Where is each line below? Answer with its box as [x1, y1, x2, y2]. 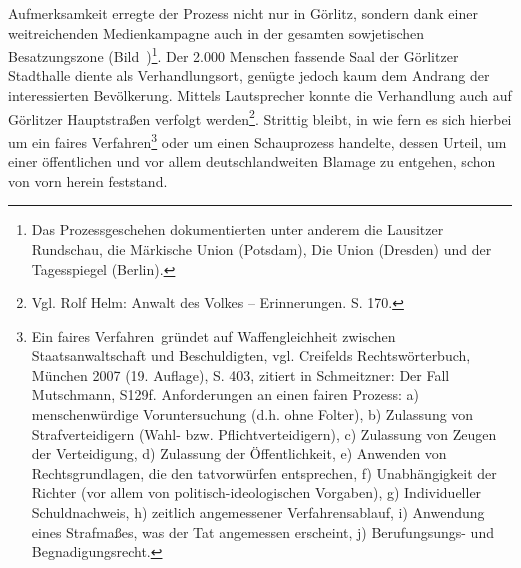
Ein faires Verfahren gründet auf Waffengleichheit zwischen [31, 325, 396, 346]
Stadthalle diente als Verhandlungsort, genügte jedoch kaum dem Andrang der [8, 65, 490, 86]
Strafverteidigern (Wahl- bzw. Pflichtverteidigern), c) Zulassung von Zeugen [31, 423, 497, 444]
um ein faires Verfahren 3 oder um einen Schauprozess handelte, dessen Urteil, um [8, 128, 507, 152]
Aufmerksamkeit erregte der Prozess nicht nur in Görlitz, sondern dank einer [8, 3, 478, 23]
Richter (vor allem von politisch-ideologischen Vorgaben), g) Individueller [31, 482, 482, 503]
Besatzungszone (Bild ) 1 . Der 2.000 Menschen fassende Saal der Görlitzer [8, 43, 459, 66]
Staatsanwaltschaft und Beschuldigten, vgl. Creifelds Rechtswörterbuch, [31, 345, 471, 366]
